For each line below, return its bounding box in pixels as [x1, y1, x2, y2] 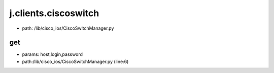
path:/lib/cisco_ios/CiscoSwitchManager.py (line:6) [22, 58, 129, 64]
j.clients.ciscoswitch [9, 8, 99, 19]
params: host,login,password [22, 51, 83, 57]
